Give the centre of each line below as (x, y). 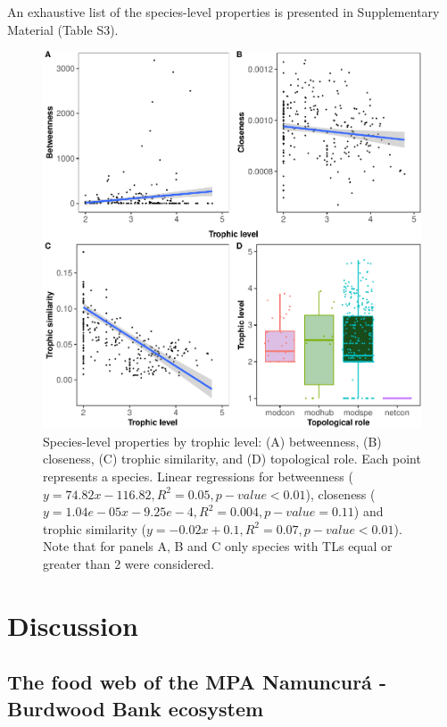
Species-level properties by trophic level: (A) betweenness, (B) (212, 441)
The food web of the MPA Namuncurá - (197, 682)
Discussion (73, 625)
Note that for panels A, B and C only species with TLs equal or (218, 546)
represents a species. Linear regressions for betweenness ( (198, 476)
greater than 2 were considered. (128, 564)
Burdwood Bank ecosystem (136, 708)
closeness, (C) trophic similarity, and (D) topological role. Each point (232, 459)
